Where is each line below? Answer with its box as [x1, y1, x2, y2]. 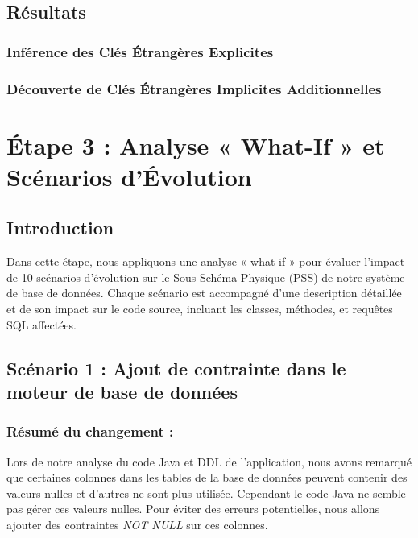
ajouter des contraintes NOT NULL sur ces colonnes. [6, 515, 268, 532]
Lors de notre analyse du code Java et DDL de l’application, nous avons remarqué [6, 453, 412, 470]
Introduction [6, 215, 114, 240]
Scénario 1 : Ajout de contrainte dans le [6, 355, 346, 380]
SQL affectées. [6, 316, 77, 333]
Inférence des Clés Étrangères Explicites [6, 41, 274, 61]
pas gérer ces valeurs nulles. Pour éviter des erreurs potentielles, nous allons [6, 500, 380, 517]
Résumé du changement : [6, 421, 174, 441]
